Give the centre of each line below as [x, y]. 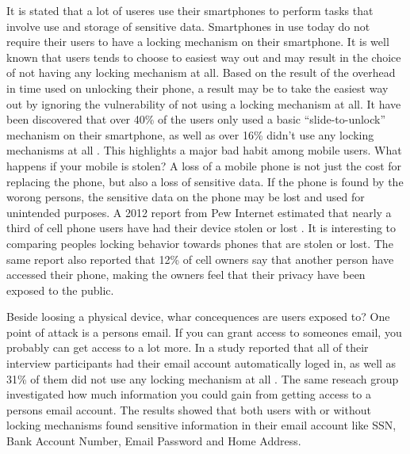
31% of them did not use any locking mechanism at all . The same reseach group [203, 378]
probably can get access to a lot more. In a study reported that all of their [188, 347]
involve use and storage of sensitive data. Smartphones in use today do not [188, 26]
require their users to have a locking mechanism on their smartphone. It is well [198, 42]
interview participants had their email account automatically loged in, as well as [201, 363]
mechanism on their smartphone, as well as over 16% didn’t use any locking [190, 134]
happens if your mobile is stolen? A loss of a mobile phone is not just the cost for [204, 165]
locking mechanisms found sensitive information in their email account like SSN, [201, 425]
